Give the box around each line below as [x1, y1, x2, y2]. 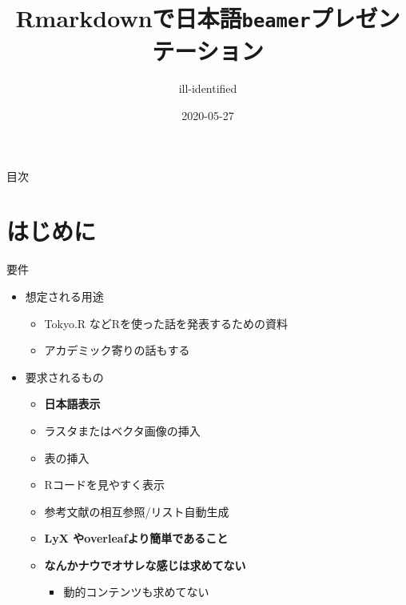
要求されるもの [25, 368, 104, 385]
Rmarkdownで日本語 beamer [15, 2, 311, 34]
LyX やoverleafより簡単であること [44, 530, 229, 547]
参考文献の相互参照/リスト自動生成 [44, 503, 229, 519]
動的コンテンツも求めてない [63, 583, 209, 600]
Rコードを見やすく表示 [44, 476, 165, 493]
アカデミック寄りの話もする [44, 342, 190, 359]
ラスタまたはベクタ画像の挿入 [44, 422, 201, 439]
